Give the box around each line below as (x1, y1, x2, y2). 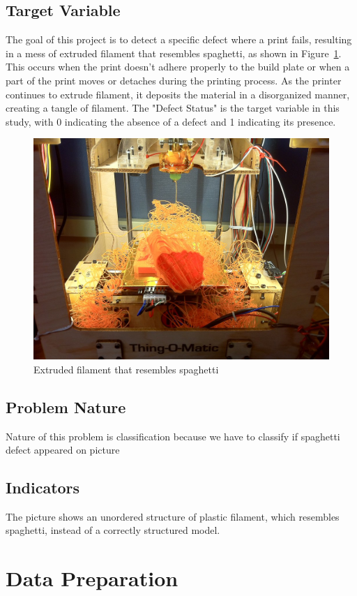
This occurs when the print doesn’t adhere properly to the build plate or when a (6, 59, 350, 74)
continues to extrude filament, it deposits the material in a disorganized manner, (6, 87, 350, 101)
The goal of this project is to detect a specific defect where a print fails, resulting (6, 32, 352, 47)
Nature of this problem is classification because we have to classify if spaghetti (6, 429, 340, 443)
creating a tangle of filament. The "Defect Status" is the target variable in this (6, 100, 340, 115)
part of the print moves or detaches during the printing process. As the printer (6, 73, 342, 87)
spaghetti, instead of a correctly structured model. (6, 523, 220, 537)
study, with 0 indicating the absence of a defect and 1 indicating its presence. (6, 114, 336, 128)
